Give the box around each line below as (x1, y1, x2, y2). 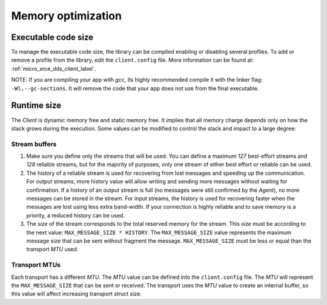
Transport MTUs (11, 261, 61, 269)
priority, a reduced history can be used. (26, 212, 125, 219)
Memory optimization (11, 9, 122, 22)
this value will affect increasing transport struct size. (11, 290, 142, 298)
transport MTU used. (26, 246, 79, 253)
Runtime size (11, 100, 62, 111)
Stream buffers (11, 140, 57, 148)
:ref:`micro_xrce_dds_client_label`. (11, 65, 96, 72)
